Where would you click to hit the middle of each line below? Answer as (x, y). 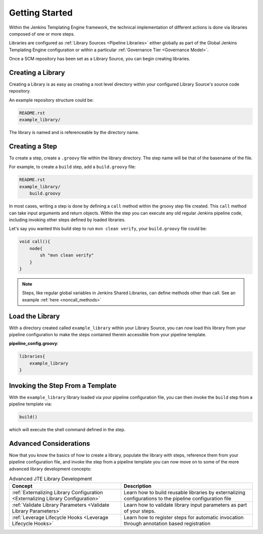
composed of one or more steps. (42, 34)
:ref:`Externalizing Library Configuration (57, 493)
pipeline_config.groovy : (34, 343)
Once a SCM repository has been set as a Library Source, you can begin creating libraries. (100, 59)
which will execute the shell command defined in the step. (67, 429)
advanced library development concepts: (50, 469)
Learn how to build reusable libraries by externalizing (184, 493)
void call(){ (35, 242)
